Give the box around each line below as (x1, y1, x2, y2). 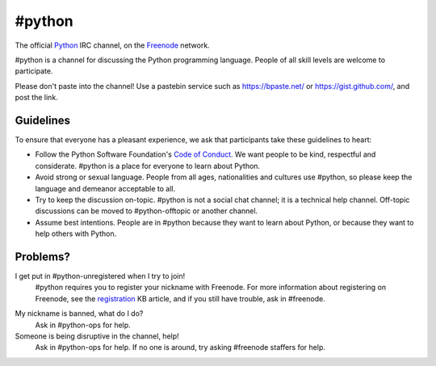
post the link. (15, 93, 58, 103)
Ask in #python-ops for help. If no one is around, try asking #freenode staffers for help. (35, 343, 326, 352)
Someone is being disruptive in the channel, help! (15, 331, 179, 341)
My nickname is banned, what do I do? (15, 309, 144, 318)
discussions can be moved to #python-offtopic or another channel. (35, 206, 258, 216)
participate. (15, 66, 53, 76)
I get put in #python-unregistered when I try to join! (15, 271, 186, 281)
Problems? (15, 250, 70, 263)
